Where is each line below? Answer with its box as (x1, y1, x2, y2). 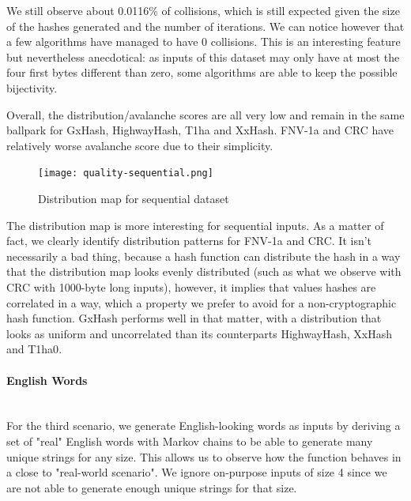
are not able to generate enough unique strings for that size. (6, 479, 297, 495)
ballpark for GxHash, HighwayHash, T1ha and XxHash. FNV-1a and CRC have (6, 122, 394, 138)
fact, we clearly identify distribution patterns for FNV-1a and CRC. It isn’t (6, 232, 372, 249)
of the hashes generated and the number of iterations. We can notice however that (6, 17, 405, 34)
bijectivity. (6, 79, 58, 96)
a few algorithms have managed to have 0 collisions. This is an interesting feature (6, 33, 401, 50)
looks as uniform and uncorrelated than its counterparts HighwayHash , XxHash (6, 325, 392, 341)
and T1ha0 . (6, 341, 62, 357)
